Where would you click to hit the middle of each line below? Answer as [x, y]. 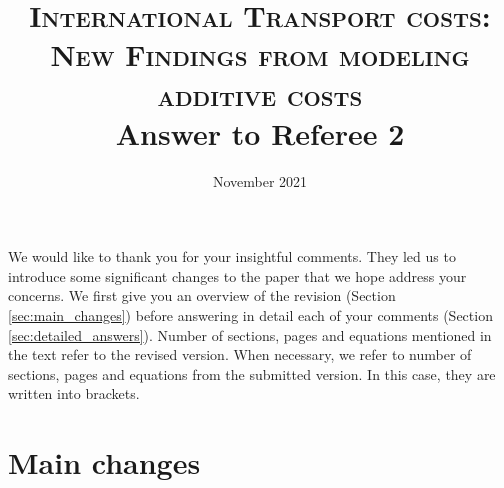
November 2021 [260, 180]
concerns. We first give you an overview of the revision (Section [202, 295]
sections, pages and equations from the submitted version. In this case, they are [252, 373]
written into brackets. [74, 393]
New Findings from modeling [260, 54]
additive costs [260, 93]
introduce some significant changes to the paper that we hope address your [237, 275]
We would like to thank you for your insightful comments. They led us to [232, 256]
